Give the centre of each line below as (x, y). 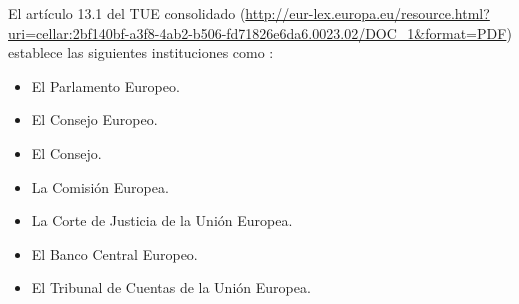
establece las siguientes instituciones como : (141, 52)
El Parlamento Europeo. (105, 85)
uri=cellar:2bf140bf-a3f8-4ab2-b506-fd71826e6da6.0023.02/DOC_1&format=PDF (257, 32)
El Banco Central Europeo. (114, 253)
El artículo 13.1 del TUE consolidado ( (127, 13)
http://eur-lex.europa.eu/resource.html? (367, 13)
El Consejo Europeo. (94, 119)
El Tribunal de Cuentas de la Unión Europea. (171, 287)
